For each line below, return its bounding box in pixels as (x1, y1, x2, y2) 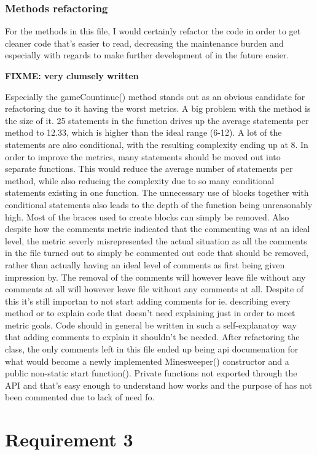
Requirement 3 (5, 427, 133, 452)
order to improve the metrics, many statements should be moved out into (5, 150, 281, 163)
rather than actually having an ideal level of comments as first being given (5, 258, 285, 271)
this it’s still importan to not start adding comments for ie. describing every (5, 294, 291, 307)
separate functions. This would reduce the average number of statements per (5, 162, 293, 175)
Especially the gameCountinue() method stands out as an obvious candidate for (5, 90, 305, 103)
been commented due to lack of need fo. (5, 391, 155, 403)
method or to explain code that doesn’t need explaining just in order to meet (5, 306, 295, 319)
